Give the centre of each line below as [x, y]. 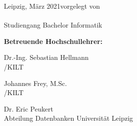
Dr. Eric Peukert [29, 108]
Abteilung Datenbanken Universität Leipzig [68, 118]
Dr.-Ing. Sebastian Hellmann [46, 57]
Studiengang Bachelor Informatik [53, 25]
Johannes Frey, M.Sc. [36, 83]
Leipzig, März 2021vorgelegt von [52, 6]
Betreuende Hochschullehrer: [53, 41]
